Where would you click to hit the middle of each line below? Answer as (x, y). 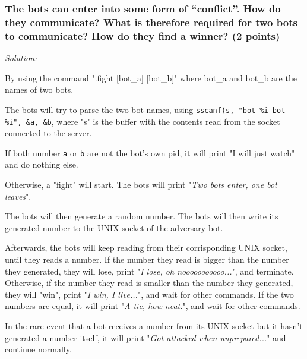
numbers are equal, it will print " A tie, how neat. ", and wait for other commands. (153, 306)
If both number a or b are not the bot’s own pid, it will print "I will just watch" (150, 152)
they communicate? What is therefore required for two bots (151, 22)
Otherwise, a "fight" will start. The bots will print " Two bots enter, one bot (141, 184)
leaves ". (18, 196)
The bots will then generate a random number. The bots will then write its (142, 216)
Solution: (21, 58)
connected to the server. (48, 133)
